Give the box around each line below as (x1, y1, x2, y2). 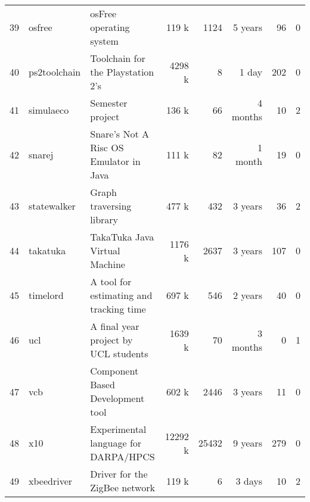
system (90, 34, 119, 48)
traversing (90, 199, 132, 213)
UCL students (90, 347, 148, 360)
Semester (90, 96, 128, 110)
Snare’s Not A (90, 127, 150, 141)
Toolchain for (90, 51, 145, 65)
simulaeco (29, 102, 69, 117)
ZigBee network (90, 481, 155, 494)
